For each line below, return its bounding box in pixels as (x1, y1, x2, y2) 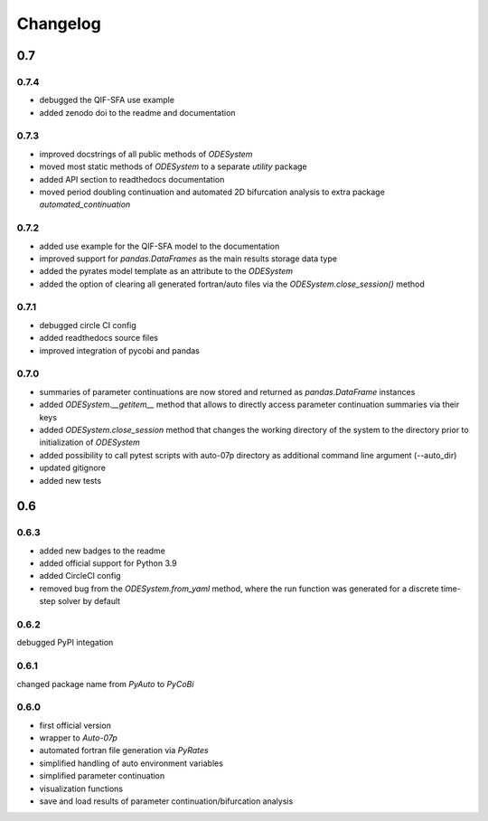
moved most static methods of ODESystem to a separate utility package (39, 161, 307, 172)
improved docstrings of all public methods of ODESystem (39, 148, 253, 159)
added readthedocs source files (39, 333, 158, 344)
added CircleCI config (39, 571, 121, 581)
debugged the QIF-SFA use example (39, 95, 175, 106)
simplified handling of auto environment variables (39, 758, 223, 769)
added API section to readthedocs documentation (39, 174, 225, 184)
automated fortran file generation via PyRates (39, 745, 209, 756)
